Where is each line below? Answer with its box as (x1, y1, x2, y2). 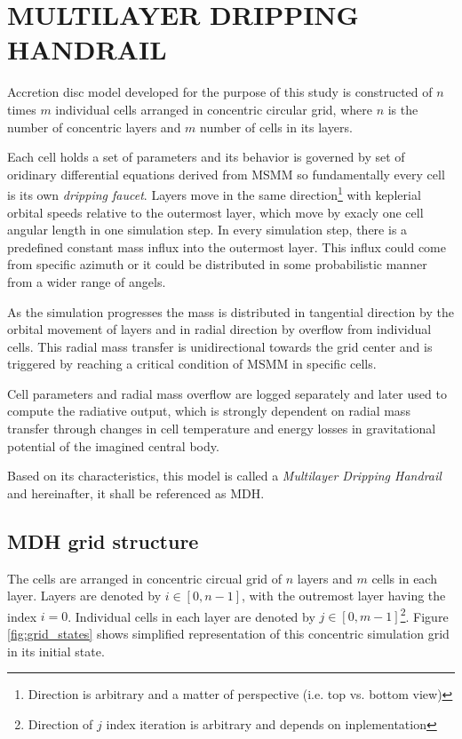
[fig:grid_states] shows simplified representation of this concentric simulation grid (7, 624, 450, 643)
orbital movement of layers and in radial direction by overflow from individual (7, 320, 432, 338)
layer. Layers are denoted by (7, 586, 162, 605)
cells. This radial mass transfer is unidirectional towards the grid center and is (7, 337, 433, 355)
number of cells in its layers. (200, 117, 353, 136)
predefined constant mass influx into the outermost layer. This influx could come (7, 237, 447, 256)
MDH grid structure (7, 527, 199, 554)
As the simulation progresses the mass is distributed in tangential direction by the (7, 302, 454, 321)
